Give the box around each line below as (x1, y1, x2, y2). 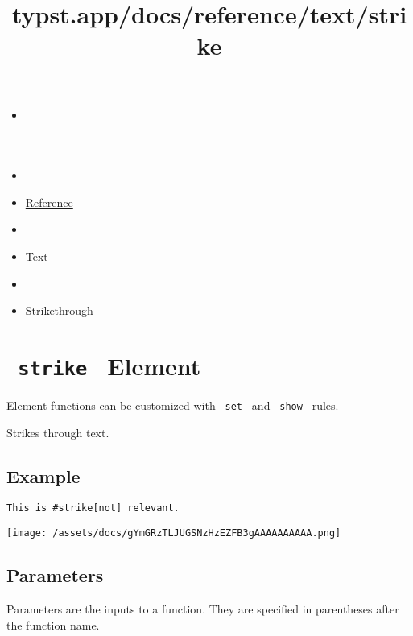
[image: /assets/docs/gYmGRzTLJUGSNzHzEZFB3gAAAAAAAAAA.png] (6, 527, 341, 539)
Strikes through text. (6, 423, 109, 440)
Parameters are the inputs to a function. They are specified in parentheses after (6, 600, 399, 617)
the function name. (6, 616, 100, 633)
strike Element (18, 349, 201, 382)
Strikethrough (25, 302, 93, 319)
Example (6, 463, 81, 488)
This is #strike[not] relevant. (6, 502, 180, 514)
